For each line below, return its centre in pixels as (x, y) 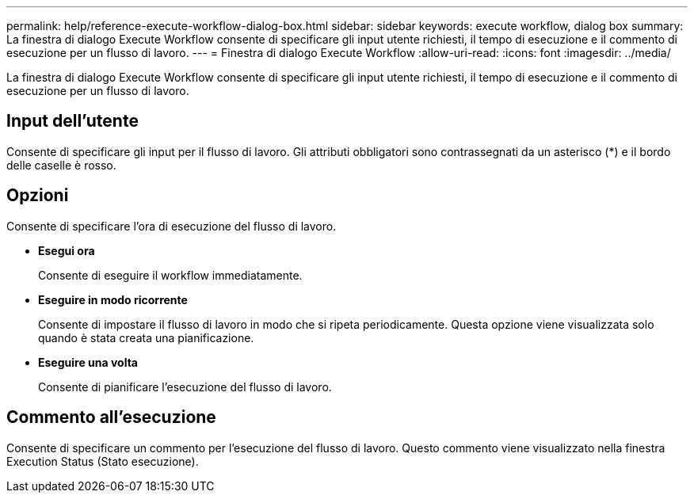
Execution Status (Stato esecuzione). (103, 461)
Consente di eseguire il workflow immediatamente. (170, 275)
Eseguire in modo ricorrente (113, 299)
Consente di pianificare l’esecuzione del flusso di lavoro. (185, 387)
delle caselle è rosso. (61, 165)
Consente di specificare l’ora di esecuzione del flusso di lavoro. (172, 226)
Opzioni (38, 196)
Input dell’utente (72, 121)
